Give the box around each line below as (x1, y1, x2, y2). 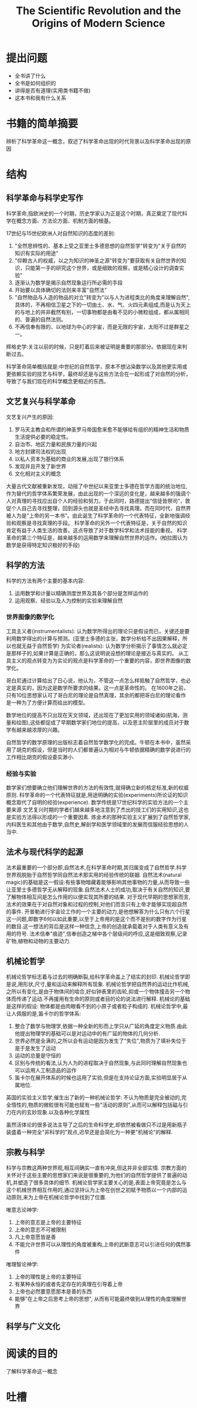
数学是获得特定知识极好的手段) (6, 541, 80, 548)
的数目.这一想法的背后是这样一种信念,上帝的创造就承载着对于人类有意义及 (6, 923, 184, 930)
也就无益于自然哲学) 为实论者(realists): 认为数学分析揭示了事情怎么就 (11, 642, 178, 649)
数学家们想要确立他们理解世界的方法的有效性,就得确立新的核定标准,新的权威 (6, 784, 189, 791)
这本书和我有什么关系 (14, 94, 66, 101)
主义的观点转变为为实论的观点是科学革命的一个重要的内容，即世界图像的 (11, 657, 186, 664)
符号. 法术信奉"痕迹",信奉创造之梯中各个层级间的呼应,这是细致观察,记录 (16, 930, 188, 937)
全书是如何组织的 (14, 79, 56, 87)
